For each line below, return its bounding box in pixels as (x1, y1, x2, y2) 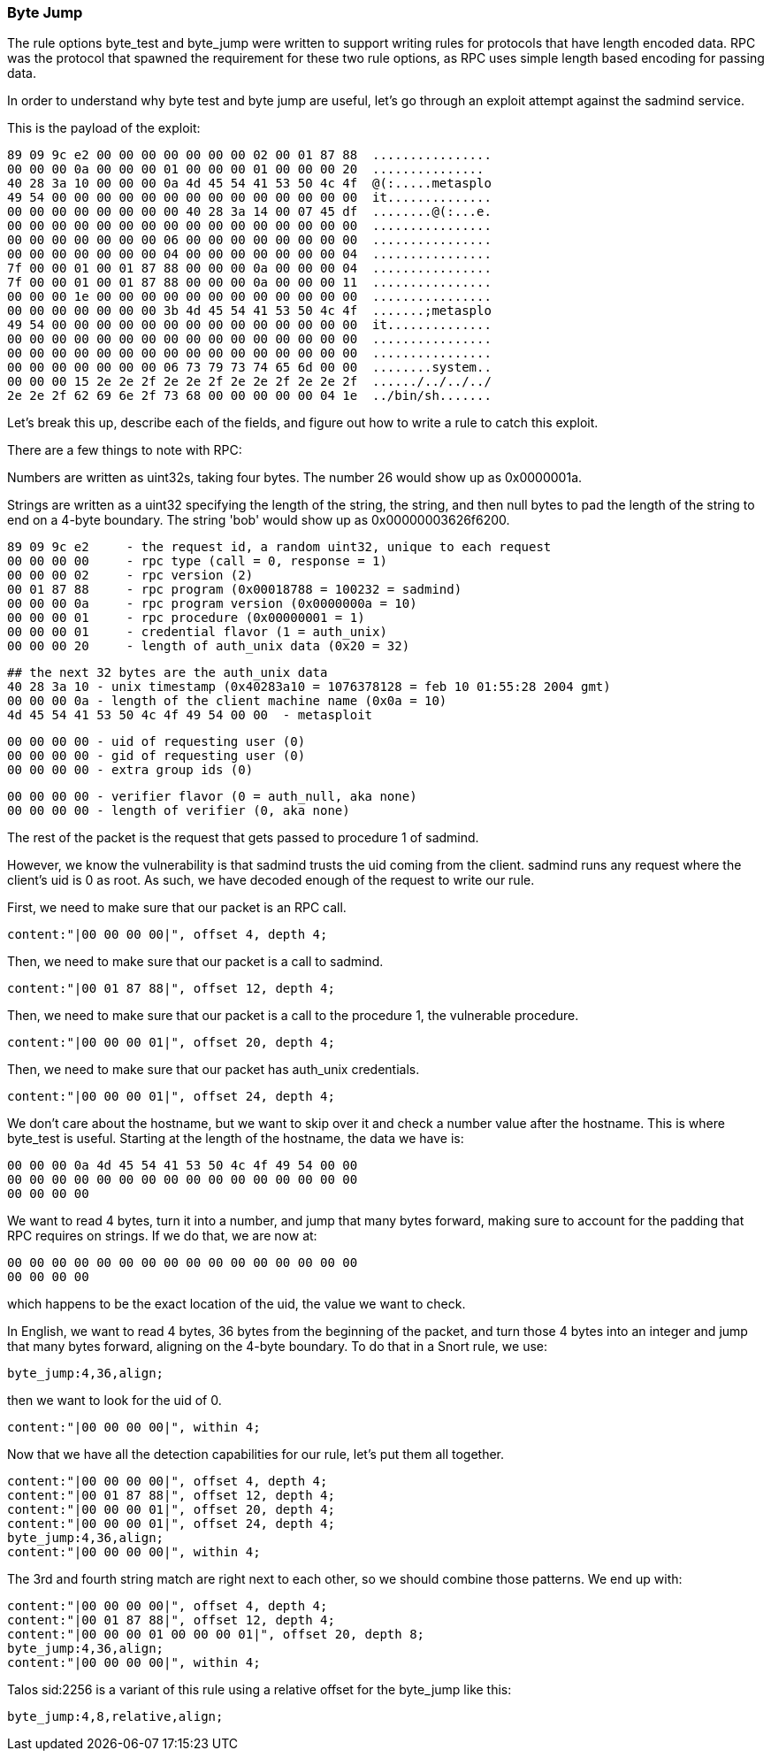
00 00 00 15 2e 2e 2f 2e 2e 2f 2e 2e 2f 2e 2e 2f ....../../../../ (7, 374, 492, 389)
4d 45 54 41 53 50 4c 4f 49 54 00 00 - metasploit (7, 708, 373, 723)
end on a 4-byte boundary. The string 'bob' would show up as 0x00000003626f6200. (7, 512, 510, 528)
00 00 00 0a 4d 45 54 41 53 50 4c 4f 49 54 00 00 (7, 1158, 358, 1173)
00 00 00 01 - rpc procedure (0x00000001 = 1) (7, 610, 365, 626)
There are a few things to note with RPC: (7, 442, 242, 458)
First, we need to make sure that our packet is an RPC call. (7, 900, 347, 916)
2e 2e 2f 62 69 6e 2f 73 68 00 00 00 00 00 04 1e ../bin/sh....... (7, 388, 492, 403)
